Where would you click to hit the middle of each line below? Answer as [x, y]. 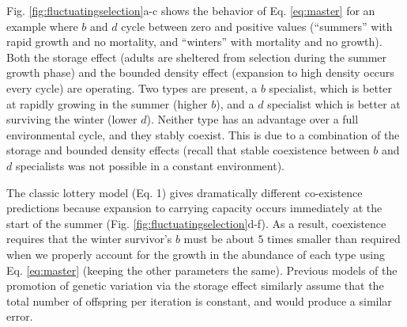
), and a [235, 103]
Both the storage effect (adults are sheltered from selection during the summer [197, 57]
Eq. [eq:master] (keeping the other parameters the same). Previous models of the [202, 270]
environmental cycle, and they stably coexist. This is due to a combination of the [203, 134]
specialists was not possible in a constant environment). [150, 165]
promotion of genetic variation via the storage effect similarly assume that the [195, 285]
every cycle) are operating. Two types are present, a [132, 87]
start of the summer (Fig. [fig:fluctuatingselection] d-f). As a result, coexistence [196, 223]
